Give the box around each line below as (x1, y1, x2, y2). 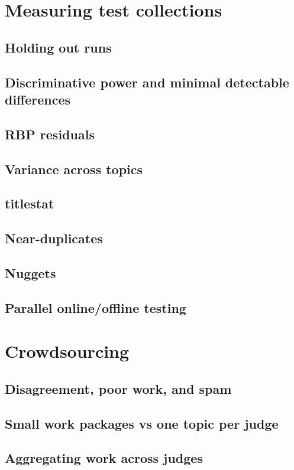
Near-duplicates (5, 229, 103, 247)
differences (5, 90, 71, 108)
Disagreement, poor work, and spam (5, 379, 232, 397)
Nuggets (5, 263, 56, 282)
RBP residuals (5, 125, 95, 143)
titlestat (5, 194, 54, 213)
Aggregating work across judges (5, 449, 203, 467)
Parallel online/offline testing (5, 298, 186, 316)
